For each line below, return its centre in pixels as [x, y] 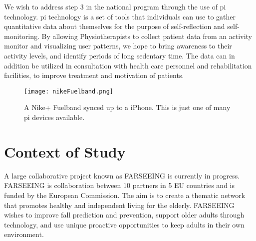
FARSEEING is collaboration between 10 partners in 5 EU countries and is [119, 185]
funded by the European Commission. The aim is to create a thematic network [125, 195]
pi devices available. [54, 117]
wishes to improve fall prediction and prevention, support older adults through [124, 215]
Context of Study [65, 151]
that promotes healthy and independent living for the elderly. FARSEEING [119, 205]
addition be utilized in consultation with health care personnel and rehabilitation [128, 65]
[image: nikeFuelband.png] [69, 91]
